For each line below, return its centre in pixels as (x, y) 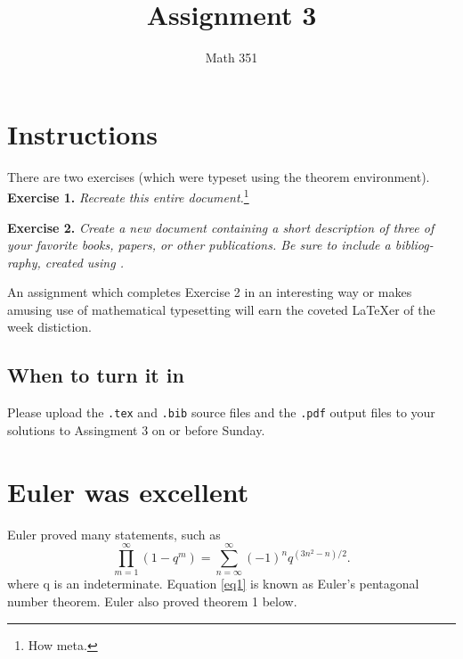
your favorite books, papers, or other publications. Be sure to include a (199, 245)
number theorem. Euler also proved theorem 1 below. (152, 601)
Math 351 (231, 58)
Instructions (82, 133)
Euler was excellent (128, 491)
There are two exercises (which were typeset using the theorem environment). (219, 176)
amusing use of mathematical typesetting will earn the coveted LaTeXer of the (221, 309)
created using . (84, 262)
